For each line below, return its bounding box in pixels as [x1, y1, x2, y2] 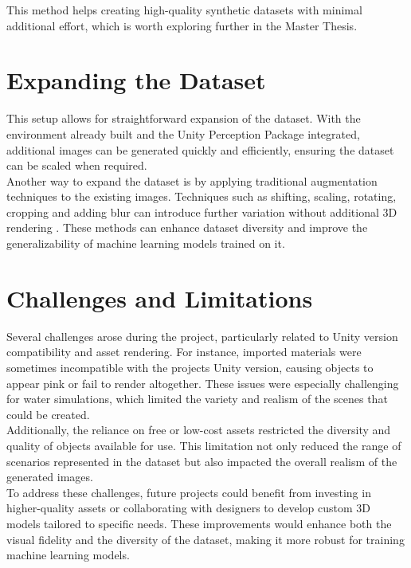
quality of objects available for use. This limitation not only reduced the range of [6, 437, 401, 453]
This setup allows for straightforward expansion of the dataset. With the [6, 110, 361, 127]
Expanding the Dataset [6, 64, 266, 96]
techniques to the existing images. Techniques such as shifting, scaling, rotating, [6, 188, 397, 205]
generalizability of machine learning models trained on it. [6, 235, 285, 252]
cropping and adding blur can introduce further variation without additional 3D [6, 203, 397, 220]
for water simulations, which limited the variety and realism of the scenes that [6, 390, 388, 407]
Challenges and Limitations [6, 281, 313, 314]
